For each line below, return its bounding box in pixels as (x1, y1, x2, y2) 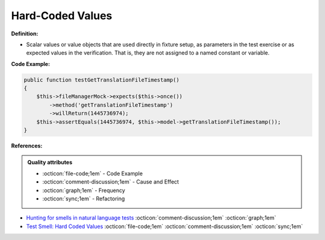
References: (11, 142, 43, 149)
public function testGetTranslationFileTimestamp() (23, 76, 180, 83)
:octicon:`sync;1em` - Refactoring (42, 195, 125, 202)
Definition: (11, 30, 39, 37)
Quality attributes (27, 159, 72, 166)
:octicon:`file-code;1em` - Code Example (42, 170, 143, 177)
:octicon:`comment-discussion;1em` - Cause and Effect (42, 178, 179, 185)
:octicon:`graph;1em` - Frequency (42, 187, 126, 194)
